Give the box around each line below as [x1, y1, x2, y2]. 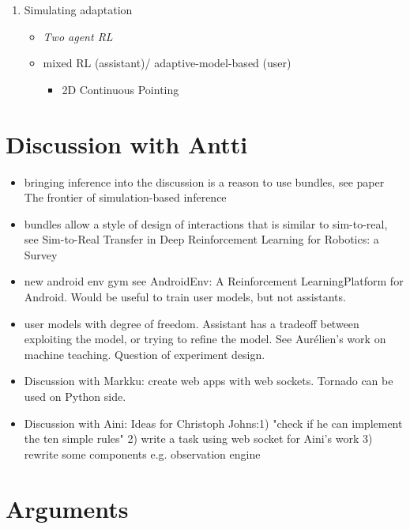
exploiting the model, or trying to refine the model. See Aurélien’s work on [24, 331, 386, 347]
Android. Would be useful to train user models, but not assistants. [24, 289, 346, 305]
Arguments [6, 492, 129, 524]
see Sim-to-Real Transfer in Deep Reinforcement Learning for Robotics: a [24, 231, 379, 247]
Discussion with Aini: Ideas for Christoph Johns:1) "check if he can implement [24, 414, 403, 431]
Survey [24, 246, 58, 263]
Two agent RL [43, 28, 113, 44]
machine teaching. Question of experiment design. [24, 346, 265, 362]
